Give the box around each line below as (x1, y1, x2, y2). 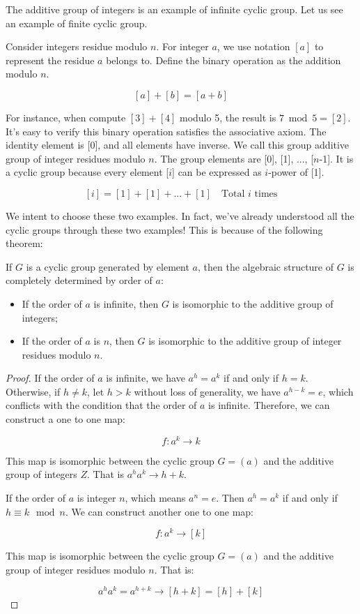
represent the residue (6, 52, 95, 67)
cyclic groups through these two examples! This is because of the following (6, 222, 323, 237)
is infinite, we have (106, 370, 185, 385)
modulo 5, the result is (179, 110, 276, 124)
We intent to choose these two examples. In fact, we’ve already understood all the (6, 208, 354, 223)
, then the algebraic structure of (197, 259, 334, 274)
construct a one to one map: (6, 412, 125, 426)
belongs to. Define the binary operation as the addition (106, 52, 341, 67)
